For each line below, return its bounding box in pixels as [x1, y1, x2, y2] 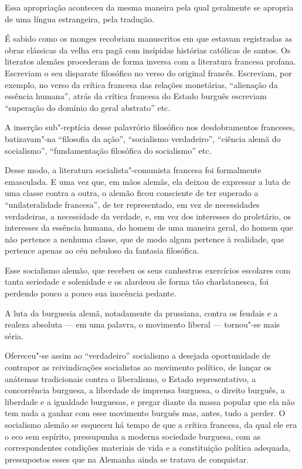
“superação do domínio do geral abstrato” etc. [5, 101, 171, 113]
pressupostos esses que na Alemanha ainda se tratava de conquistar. [5, 453, 249, 465]
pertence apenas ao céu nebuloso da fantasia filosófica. [5, 244, 199, 257]
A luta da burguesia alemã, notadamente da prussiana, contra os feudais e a [5, 306, 278, 319]
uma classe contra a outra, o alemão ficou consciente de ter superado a [5, 187, 259, 199]
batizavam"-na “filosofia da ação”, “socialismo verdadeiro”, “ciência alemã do [5, 132, 281, 144]
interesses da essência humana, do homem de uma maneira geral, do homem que [5, 221, 293, 234]
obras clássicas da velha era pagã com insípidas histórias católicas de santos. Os [5, 43, 291, 56]
